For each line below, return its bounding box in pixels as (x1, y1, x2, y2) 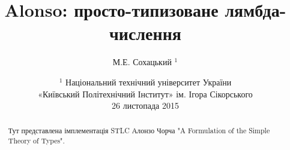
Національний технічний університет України (65, 75, 232, 88)
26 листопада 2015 (112, 99, 179, 112)
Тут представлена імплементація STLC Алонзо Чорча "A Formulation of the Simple (8, 125, 270, 136)
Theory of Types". (8, 136, 65, 146)
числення (109, 21, 181, 45)
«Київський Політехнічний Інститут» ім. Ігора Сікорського (38, 87, 253, 100)
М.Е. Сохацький (112, 56, 172, 68)
